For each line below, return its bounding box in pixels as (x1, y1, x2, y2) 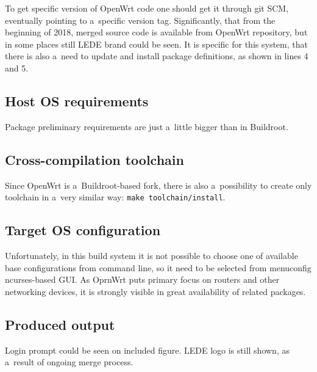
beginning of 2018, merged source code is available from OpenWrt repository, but (5, 26, 308, 38)
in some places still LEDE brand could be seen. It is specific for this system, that (5, 37, 308, 50)
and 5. (5, 61, 29, 74)
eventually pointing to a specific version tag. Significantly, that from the (5, 13, 276, 26)
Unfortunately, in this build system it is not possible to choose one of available (5, 249, 298, 262)
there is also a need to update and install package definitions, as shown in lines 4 (5, 49, 308, 62)
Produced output (5, 315, 115, 334)
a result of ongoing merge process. (5, 356, 134, 368)
